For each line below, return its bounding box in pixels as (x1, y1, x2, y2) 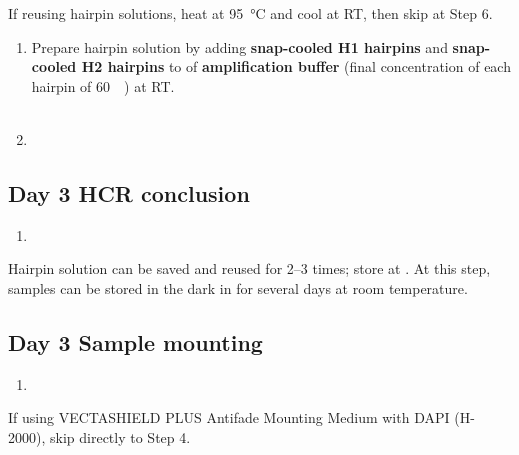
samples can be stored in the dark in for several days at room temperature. (8, 277, 468, 298)
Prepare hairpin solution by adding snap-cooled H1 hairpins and (31, 36, 448, 57)
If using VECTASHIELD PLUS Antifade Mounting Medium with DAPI (8, 407, 450, 428)
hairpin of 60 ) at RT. (31, 75, 175, 96)
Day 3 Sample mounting (8, 326, 263, 357)
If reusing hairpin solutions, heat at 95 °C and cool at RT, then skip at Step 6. (8, 3, 493, 23)
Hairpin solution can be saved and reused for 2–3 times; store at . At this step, (8, 258, 491, 279)
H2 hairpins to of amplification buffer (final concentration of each (81, 56, 511, 77)
